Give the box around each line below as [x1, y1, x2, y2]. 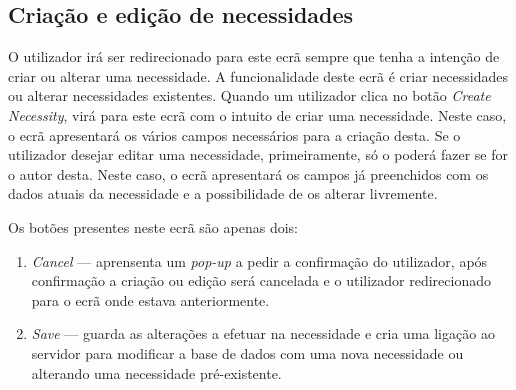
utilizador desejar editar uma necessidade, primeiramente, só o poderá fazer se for [8, 144, 509, 165]
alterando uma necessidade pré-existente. [31, 362, 282, 383]
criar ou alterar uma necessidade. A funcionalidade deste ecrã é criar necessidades [8, 65, 509, 86]
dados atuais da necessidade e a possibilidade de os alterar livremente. [8, 183, 438, 204]
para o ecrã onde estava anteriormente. [31, 289, 270, 310]
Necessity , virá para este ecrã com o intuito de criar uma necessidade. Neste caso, [8, 104, 507, 125]
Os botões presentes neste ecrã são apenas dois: [8, 216, 298, 237]
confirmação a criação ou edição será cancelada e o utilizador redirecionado [31, 270, 491, 291]
